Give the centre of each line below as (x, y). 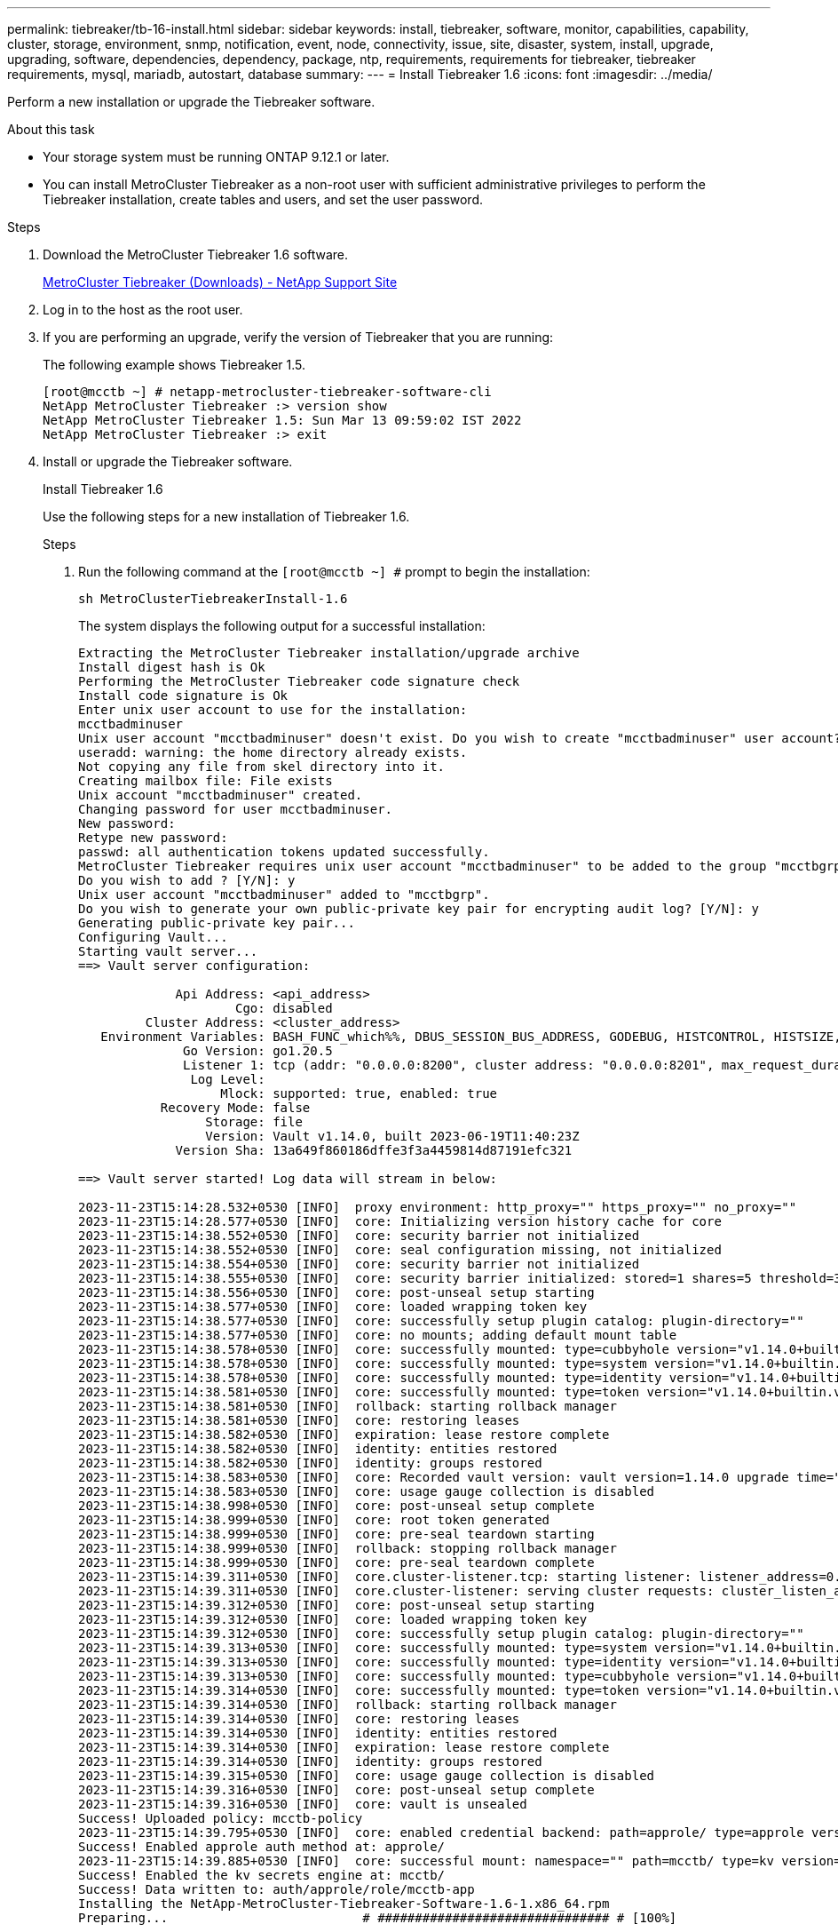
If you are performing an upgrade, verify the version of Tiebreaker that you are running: (298, 337)
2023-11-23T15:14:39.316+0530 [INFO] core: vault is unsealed (303, 1804)
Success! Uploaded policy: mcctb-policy (221, 1818)
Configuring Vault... (153, 937)
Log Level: (228, 1079)
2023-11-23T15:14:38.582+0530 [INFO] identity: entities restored (318, 1449)
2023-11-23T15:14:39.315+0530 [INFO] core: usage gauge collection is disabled (367, 1776)
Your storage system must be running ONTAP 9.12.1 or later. (216, 157)
